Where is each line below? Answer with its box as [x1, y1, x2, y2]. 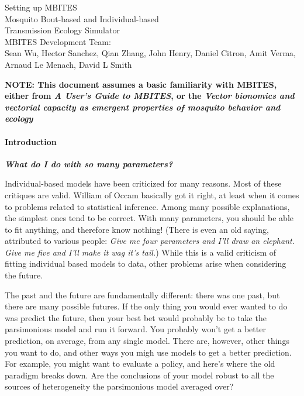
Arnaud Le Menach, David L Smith [5, 58, 132, 70]
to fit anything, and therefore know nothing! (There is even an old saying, [5, 223, 269, 235]
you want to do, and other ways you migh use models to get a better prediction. [5, 346, 292, 358]
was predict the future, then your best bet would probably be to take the [5, 311, 267, 323]
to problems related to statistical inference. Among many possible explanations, [5, 200, 290, 212]
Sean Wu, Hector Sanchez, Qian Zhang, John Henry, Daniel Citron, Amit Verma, [5, 47, 296, 59]
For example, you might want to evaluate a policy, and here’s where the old [5, 357, 275, 370]
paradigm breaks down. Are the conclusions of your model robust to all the [5, 369, 274, 381]
